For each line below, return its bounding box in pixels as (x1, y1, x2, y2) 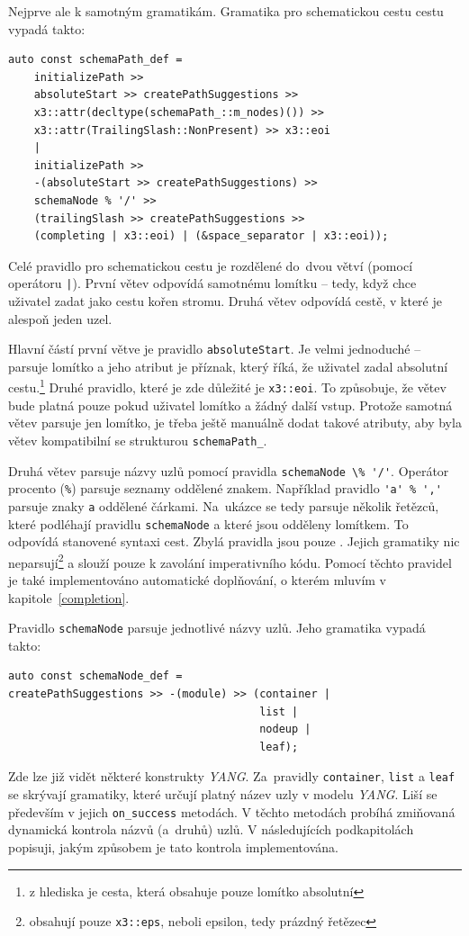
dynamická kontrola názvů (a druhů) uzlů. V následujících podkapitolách (8, 820, 414, 839)
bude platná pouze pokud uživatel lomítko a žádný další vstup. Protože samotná (8, 395, 453, 414)
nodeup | (259, 723, 311, 736)
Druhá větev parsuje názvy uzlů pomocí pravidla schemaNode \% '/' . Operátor (8, 461, 449, 480)
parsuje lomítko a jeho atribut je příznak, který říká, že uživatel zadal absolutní (8, 356, 448, 375)
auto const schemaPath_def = (8, 53, 183, 67)
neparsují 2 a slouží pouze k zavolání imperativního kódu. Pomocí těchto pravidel (8, 550, 452, 571)
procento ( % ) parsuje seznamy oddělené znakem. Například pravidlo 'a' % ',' (8, 479, 442, 498)
